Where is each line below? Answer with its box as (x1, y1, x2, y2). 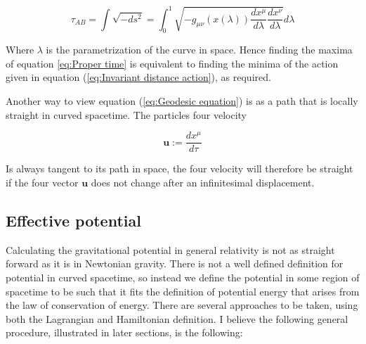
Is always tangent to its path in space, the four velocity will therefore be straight (6, 161, 353, 176)
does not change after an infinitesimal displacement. (91, 175, 315, 189)
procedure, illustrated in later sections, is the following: (6, 325, 243, 340)
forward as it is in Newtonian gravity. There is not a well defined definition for (6, 256, 344, 271)
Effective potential (6, 209, 141, 231)
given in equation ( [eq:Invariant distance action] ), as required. (6, 70, 271, 84)
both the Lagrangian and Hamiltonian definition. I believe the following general (6, 311, 348, 326)
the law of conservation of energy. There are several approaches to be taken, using (6, 298, 358, 312)
